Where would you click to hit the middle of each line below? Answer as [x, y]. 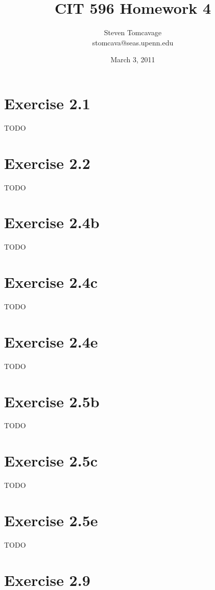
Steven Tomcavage [133, 32]
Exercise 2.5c [51, 461]
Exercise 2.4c [51, 282]
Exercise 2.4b [52, 222]
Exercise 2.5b [52, 401]
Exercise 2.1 [47, 103]
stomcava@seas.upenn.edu [133, 42]
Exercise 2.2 [47, 163]
